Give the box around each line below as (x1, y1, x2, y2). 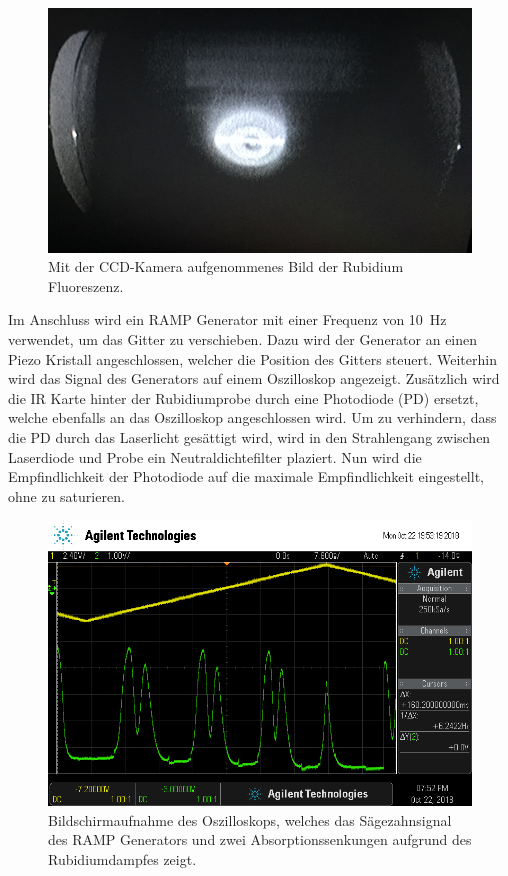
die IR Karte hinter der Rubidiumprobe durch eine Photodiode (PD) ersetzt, (8, 387, 479, 408)
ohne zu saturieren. (8, 485, 125, 506)
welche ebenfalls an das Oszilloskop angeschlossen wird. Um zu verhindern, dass (8, 407, 497, 428)
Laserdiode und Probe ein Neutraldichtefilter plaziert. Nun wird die (8, 446, 422, 467)
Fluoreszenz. (48, 275, 124, 296)
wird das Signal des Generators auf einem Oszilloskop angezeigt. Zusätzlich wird (8, 368, 500, 389)
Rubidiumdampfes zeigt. (48, 848, 197, 869)
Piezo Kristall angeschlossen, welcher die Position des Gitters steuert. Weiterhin (8, 348, 497, 369)
